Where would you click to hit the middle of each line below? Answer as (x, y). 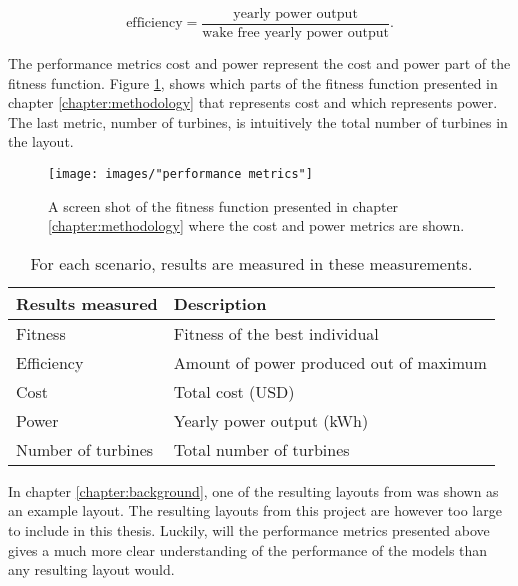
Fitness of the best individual (276, 333)
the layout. (41, 141)
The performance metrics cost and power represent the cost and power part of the (259, 63)
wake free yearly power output (295, 33)
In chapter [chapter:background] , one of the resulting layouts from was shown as (253, 490)
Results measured (87, 303)
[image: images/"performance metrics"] (180, 174)
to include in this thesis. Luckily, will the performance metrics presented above (249, 530)
